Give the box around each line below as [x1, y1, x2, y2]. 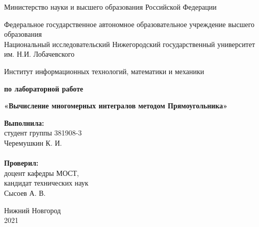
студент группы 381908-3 [4, 127, 82, 138]
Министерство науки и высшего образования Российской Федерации [4, 2, 217, 12]
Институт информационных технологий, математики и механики [4, 65, 204, 76]
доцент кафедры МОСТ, [4, 167, 79, 178]
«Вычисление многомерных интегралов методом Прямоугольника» [4, 100, 228, 111]
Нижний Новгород [4, 205, 61, 215]
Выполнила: [4, 117, 44, 128]
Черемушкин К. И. [4, 137, 62, 148]
